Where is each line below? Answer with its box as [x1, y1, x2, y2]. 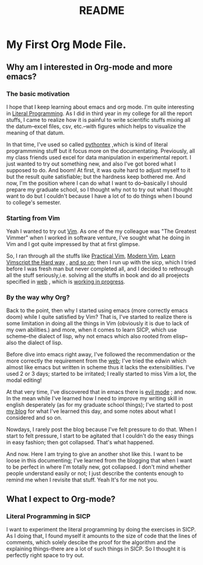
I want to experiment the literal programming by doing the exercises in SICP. [6, 526, 196, 533]
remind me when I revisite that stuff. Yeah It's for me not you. [6, 476, 159, 484]
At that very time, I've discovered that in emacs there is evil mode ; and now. [6, 389, 197, 396]
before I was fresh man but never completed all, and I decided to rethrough [6, 265, 194, 273]
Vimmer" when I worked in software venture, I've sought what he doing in [6, 234, 190, 241]
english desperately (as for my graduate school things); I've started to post [6, 401, 193, 409]
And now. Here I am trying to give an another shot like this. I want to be [6, 450, 183, 458]
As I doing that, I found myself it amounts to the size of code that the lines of [6, 532, 197, 540]
